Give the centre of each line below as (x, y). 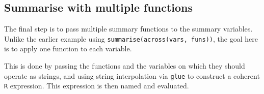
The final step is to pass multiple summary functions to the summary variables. (128, 29)
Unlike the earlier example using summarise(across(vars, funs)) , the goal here (131, 38)
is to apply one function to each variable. (68, 49)
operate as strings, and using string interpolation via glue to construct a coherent (132, 75)
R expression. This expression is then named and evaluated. (97, 86)
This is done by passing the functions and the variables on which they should (125, 66)
